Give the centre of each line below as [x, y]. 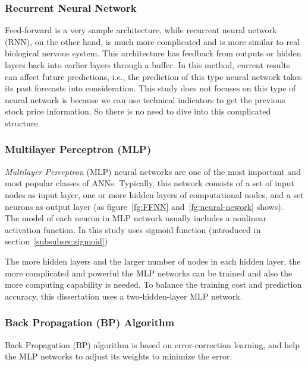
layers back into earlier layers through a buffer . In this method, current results [147, 65]
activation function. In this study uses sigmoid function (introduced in [133, 229]
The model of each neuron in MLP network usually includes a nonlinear [136, 218]
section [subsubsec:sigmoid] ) [56, 241]
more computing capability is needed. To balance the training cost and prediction [153, 284]
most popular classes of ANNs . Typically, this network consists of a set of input [150, 183]
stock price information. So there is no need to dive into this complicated [138, 111]
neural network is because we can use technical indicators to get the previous [145, 99]
